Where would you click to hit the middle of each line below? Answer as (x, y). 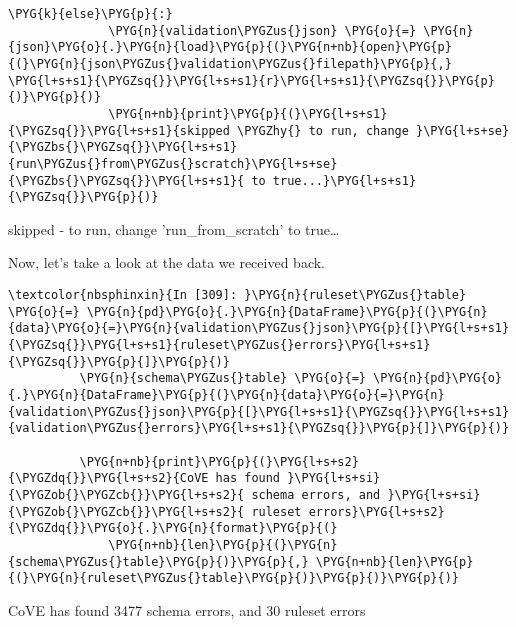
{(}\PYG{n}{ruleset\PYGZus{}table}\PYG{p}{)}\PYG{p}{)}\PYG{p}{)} (234, 578)
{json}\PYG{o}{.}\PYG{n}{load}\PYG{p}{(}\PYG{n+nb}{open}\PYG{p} (230, 47)
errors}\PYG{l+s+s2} (376, 511)
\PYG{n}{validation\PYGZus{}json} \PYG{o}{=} (262, 30)
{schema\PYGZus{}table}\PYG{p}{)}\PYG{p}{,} (158, 561)
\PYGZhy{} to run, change (323, 130)
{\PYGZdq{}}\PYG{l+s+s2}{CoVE (108, 478)
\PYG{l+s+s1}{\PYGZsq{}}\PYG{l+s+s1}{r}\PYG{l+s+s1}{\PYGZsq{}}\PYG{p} (251, 80)
